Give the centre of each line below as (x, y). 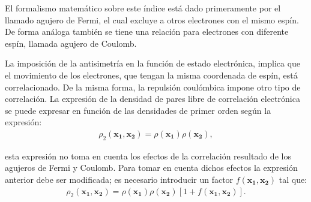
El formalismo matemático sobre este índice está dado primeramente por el (143, 8)
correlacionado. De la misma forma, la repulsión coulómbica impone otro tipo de (153, 87)
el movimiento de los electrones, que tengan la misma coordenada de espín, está (151, 75)
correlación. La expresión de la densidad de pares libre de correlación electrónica (152, 99)
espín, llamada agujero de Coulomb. (71, 43)
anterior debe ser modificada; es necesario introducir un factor (119, 179)
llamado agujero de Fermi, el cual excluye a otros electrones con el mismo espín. (152, 19)
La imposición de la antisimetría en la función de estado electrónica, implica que (153, 63)
